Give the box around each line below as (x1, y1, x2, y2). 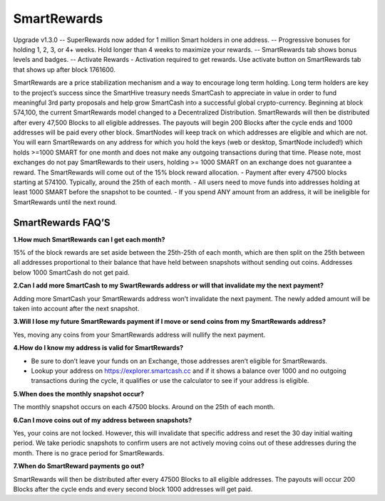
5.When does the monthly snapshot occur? (13, 389, 145, 398)
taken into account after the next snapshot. (13, 305, 140, 313)
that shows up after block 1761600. (13, 65, 115, 74)
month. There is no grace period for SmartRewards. (13, 448, 165, 457)
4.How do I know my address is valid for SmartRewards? (13, 344, 184, 352)
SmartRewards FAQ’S (13, 216, 111, 228)
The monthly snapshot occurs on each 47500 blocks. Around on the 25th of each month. (13, 403, 275, 411)
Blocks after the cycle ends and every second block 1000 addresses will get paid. (13, 485, 253, 493)
